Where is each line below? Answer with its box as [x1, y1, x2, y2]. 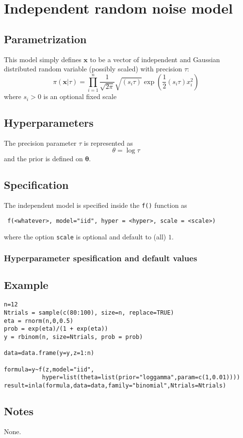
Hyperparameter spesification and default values [4, 252, 197, 264]
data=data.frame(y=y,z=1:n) [4, 350, 95, 357]
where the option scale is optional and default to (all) [4, 231, 166, 241]
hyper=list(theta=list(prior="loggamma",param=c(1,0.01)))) [42, 374, 240, 381]
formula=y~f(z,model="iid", [4, 366, 95, 373]
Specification [4, 177, 69, 192]
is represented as [83, 137, 133, 148]
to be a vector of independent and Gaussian [90, 54, 220, 64]
